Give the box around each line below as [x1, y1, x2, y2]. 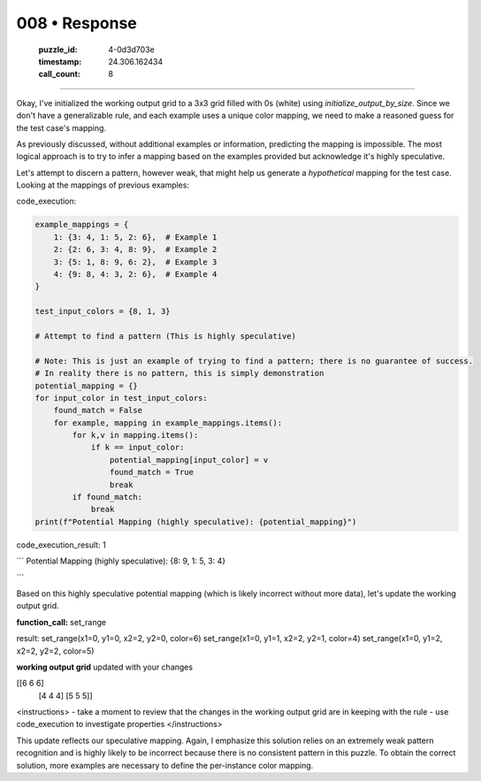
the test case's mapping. [16, 122, 106, 133]
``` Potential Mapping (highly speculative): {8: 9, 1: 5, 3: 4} [16, 555, 225, 566]
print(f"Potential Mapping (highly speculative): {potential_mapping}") [34, 517, 357, 526]
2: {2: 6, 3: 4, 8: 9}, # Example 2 [53, 244, 218, 255]
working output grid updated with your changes [16, 662, 194, 672]
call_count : [38, 69, 81, 80]
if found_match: [72, 492, 143, 502]
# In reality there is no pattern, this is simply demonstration [34, 368, 324, 379]
